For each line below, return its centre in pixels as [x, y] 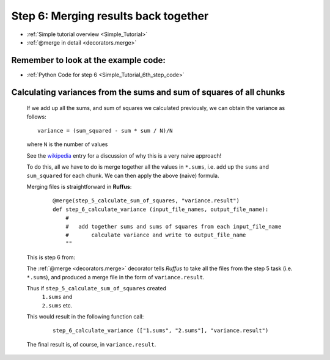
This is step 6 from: [51, 257]
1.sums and [57, 297]
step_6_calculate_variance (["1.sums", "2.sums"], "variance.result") [161, 331]
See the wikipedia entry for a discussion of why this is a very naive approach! [124, 155]
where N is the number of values [67, 144]
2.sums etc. [57, 305]
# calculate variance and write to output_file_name [156, 235]
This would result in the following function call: [85, 317]
